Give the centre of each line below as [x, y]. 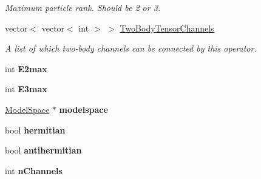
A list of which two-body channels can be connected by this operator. [131, 48]
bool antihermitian [43, 150]
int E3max [26, 89]
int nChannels [34, 170]
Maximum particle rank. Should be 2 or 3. [83, 7]
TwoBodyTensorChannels [167, 28]
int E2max [26, 68]
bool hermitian [35, 130]
